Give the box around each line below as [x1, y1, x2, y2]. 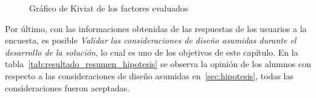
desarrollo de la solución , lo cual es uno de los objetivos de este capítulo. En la [5, 45, 298, 58]
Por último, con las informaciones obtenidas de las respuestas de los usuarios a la [5, 22, 307, 34]
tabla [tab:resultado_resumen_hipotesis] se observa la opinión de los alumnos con [5, 57, 311, 70]
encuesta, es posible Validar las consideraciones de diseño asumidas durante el [5, 34, 297, 47]
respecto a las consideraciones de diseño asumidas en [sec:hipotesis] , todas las [5, 69, 294, 82]
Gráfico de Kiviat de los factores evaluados [29, 2, 188, 14]
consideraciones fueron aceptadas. [5, 81, 130, 94]
